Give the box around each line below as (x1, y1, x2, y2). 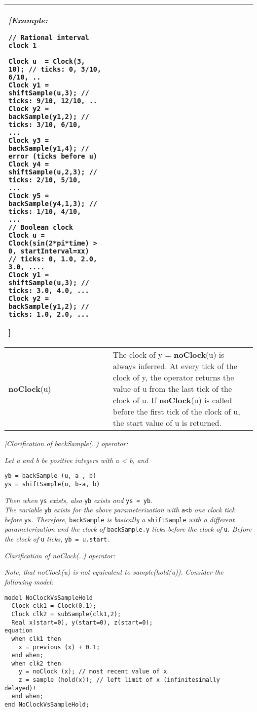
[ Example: (8, 14, 48, 26)
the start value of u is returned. (113, 417, 221, 428)
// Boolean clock (8, 223, 73, 231)
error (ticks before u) (8, 152, 98, 160)
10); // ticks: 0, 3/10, (8, 65, 102, 73)
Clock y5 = (8, 192, 49, 200)
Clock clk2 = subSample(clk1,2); (11, 610, 121, 618)
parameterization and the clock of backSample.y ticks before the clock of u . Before (4, 524, 252, 534)
